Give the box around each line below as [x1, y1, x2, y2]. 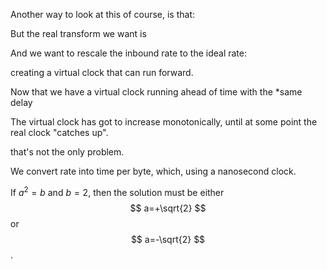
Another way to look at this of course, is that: [10, 9, 196, 20]
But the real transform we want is [10, 28, 147, 39]
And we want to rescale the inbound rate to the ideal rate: [10, 47, 247, 59]
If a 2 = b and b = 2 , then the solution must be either [10, 185, 225, 198]
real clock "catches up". [10, 127, 109, 138]
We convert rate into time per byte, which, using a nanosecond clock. [10, 165, 297, 177]
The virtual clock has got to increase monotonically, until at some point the [10, 116, 318, 128]
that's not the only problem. [10, 146, 125, 158]
